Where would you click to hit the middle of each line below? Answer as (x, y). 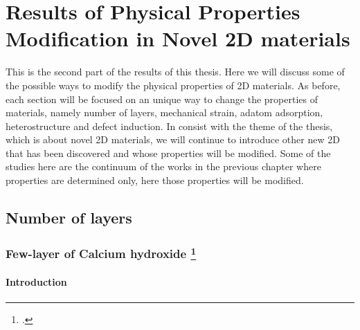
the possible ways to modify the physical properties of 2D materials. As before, (173, 85)
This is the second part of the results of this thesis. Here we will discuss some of (175, 72)
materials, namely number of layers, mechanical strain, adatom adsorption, (164, 112)
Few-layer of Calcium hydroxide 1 (101, 253)
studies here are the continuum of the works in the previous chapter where (163, 166)
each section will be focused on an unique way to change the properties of (162, 99)
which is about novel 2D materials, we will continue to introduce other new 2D (173, 139)
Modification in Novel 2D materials (178, 38)
